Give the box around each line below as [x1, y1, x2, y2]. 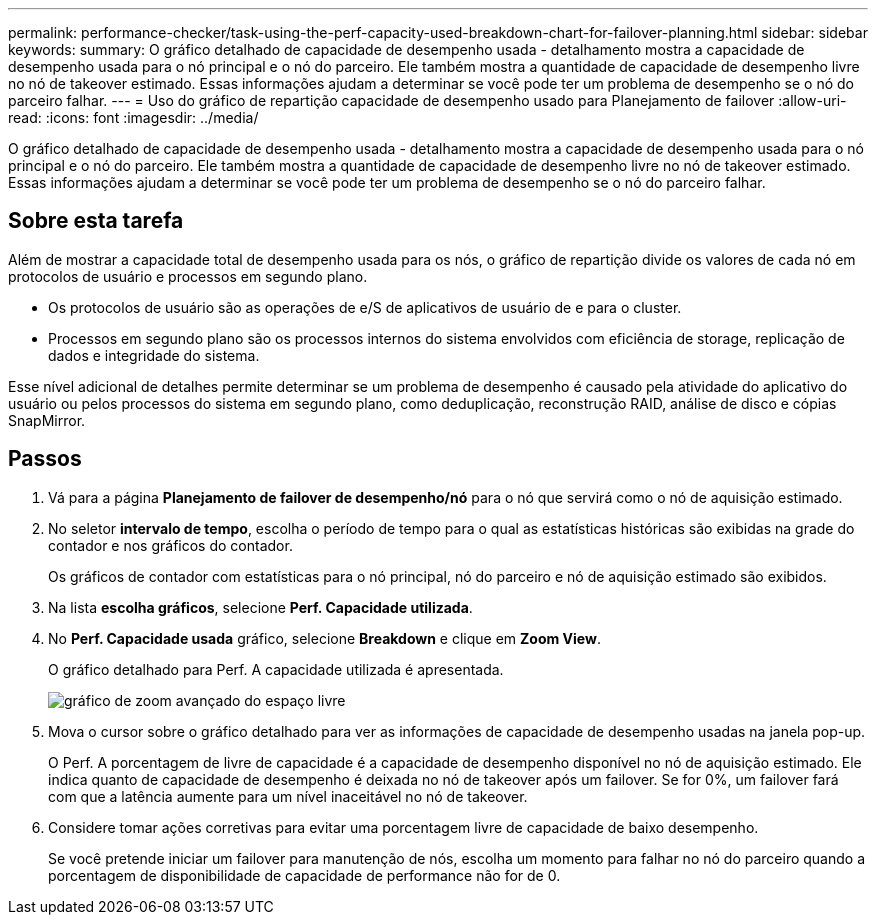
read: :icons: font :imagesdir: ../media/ [8, 109, 259, 126]
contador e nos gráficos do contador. [48, 536, 293, 554]
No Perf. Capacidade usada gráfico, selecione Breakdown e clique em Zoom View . [48, 629, 601, 647]
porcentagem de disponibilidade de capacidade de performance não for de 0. [48, 866, 561, 884]
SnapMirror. [8, 411, 86, 429]
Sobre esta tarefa [8, 208, 184, 234]
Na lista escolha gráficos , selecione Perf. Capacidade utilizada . [48, 598, 473, 616]
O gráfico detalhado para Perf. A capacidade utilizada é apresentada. [48, 660, 504, 678]
